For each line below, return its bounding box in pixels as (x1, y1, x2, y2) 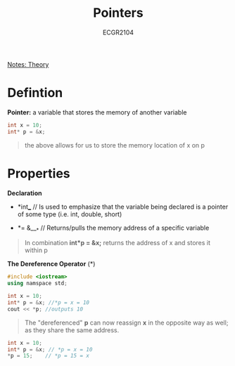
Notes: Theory (7, 60, 49, 68)
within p (24, 246, 48, 254)
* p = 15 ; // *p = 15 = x (7, 353, 90, 360)
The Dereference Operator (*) (7, 260, 96, 268)
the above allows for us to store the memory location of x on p (24, 140, 205, 149)
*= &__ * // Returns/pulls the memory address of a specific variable (17, 223, 210, 233)
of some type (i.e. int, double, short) (17, 209, 122, 218)
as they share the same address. (24, 325, 120, 334)
